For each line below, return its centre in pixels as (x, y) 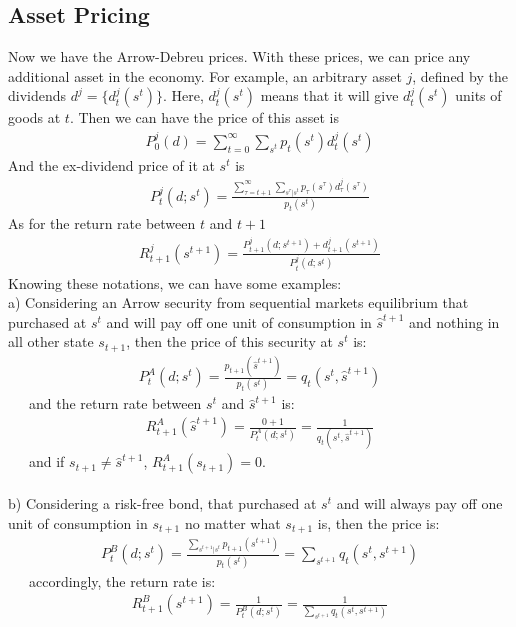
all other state (51, 341)
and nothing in (454, 321)
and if (46, 461)
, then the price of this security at (229, 341)
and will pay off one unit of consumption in (239, 321)
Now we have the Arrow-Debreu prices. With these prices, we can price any (239, 56)
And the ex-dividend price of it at (111, 164)
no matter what (232, 522)
